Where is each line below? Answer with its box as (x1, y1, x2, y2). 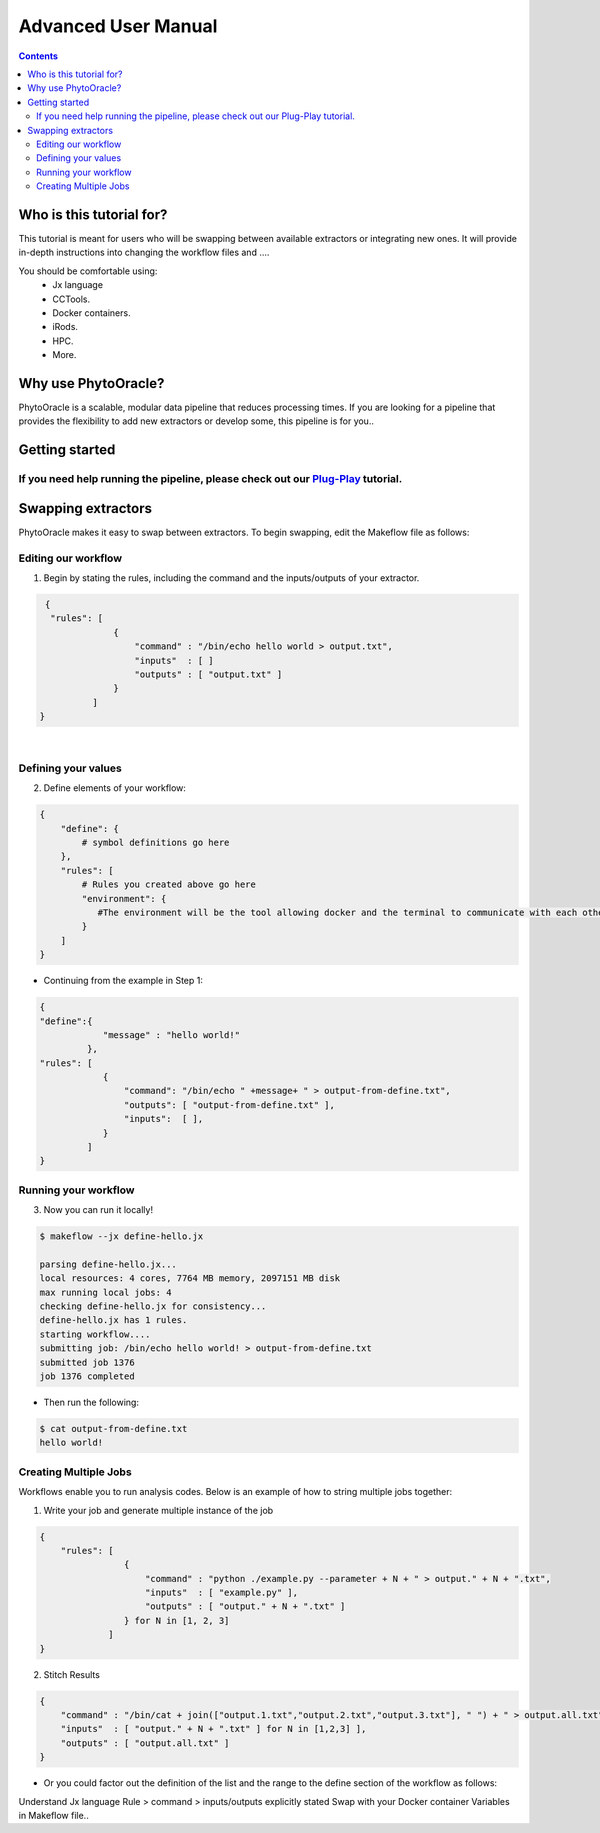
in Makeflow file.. (18, 1809, 89, 1821)
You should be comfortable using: (18, 265, 158, 277)
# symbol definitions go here (81, 837, 230, 849)
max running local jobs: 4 (39, 1286, 172, 1298)
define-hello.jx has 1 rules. (39, 1315, 188, 1326)
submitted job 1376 (39, 1356, 135, 1368)
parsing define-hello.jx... (39, 1258, 177, 1270)
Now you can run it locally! (43, 1204, 154, 1216)
